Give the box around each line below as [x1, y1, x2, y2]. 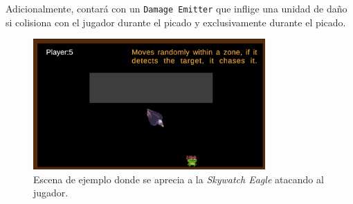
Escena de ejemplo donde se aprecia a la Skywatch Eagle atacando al [33, 171, 324, 186]
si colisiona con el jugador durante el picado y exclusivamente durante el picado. [6, 15, 346, 29]
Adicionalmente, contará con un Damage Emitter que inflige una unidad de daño [6, 1, 347, 15]
